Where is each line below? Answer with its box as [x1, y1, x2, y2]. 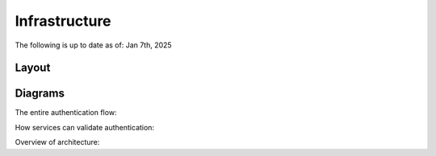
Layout [15, 61, 51, 75]
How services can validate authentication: [15, 122, 155, 132]
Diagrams [15, 87, 65, 101]
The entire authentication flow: [15, 108, 117, 117]
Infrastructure [15, 12, 112, 30]
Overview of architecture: [15, 138, 100, 147]
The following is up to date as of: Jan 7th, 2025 [15, 40, 173, 50]
